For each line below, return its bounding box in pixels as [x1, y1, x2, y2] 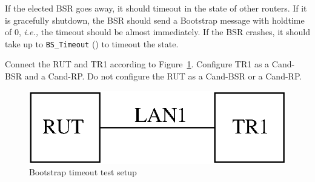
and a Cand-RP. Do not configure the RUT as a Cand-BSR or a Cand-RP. [24, 70, 302, 83]
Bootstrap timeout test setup [29, 166, 137, 178]
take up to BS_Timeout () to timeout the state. [5, 37, 179, 50]
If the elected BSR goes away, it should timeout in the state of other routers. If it [5, 2, 307, 14]
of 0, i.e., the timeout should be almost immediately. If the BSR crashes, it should [5, 25, 310, 38]
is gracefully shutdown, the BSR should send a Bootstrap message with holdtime [5, 13, 305, 26]
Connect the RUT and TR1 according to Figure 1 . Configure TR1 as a [5, 58, 270, 70]
